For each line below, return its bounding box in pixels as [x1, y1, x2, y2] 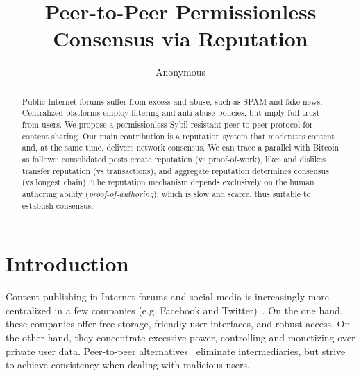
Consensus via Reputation [53, 24, 308, 53]
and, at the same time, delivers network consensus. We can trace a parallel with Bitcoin [22, 142, 339, 153]
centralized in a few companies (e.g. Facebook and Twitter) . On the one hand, [6, 302, 343, 317]
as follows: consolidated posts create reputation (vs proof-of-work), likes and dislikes [22, 153, 326, 164]
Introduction [6, 249, 129, 277]
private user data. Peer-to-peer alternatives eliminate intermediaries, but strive [6, 343, 346, 358]
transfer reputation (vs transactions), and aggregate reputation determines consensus [22, 164, 329, 176]
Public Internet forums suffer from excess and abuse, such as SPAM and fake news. [22, 95, 323, 107]
